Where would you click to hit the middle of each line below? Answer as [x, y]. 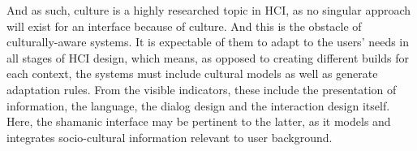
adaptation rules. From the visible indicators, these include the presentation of [202, 89]
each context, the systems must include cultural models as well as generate [192, 73]
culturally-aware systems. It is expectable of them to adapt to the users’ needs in [208, 42]
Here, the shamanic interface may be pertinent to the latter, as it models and [199, 121]
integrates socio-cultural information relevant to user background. [170, 137]
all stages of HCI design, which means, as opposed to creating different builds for [208, 57]
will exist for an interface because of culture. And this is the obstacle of [184, 26]
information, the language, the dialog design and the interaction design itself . [198, 105]
